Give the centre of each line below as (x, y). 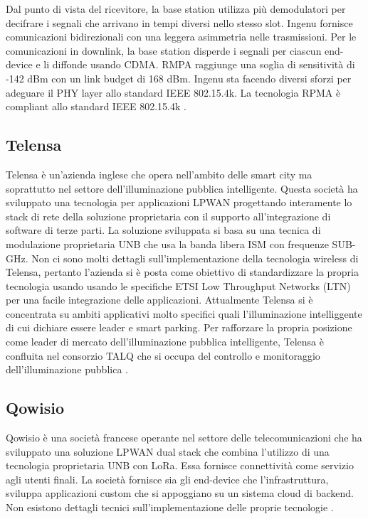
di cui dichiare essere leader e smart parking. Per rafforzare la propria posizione (179, 327)
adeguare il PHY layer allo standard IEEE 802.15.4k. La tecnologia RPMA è (173, 92)
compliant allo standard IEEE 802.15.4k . (96, 106)
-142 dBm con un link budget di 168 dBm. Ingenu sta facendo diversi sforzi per (179, 78)
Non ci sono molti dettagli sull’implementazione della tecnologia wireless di (195, 258)
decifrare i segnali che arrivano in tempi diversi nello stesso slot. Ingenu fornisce (179, 22)
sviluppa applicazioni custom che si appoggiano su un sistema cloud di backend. (180, 493)
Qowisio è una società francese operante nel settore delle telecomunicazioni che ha (184, 438)
